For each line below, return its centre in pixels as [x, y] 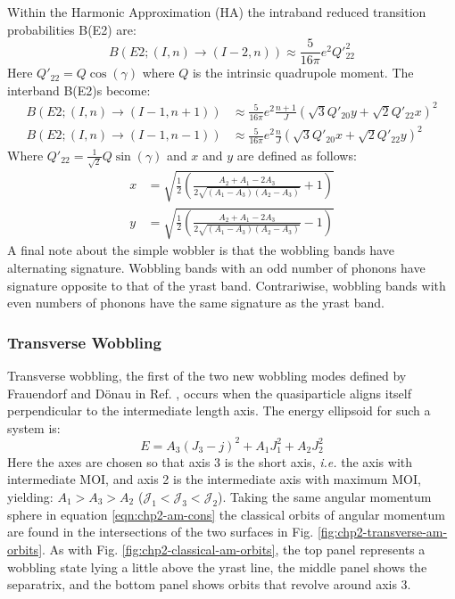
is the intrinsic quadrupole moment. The [303, 73]
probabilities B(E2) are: [72, 29]
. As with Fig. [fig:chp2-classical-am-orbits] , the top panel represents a [234, 549]
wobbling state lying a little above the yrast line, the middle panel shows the [217, 566]
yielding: [30, 497]
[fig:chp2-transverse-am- [382, 532]
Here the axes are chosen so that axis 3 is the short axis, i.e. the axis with [210, 461]
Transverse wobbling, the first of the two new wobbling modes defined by [207, 375]
